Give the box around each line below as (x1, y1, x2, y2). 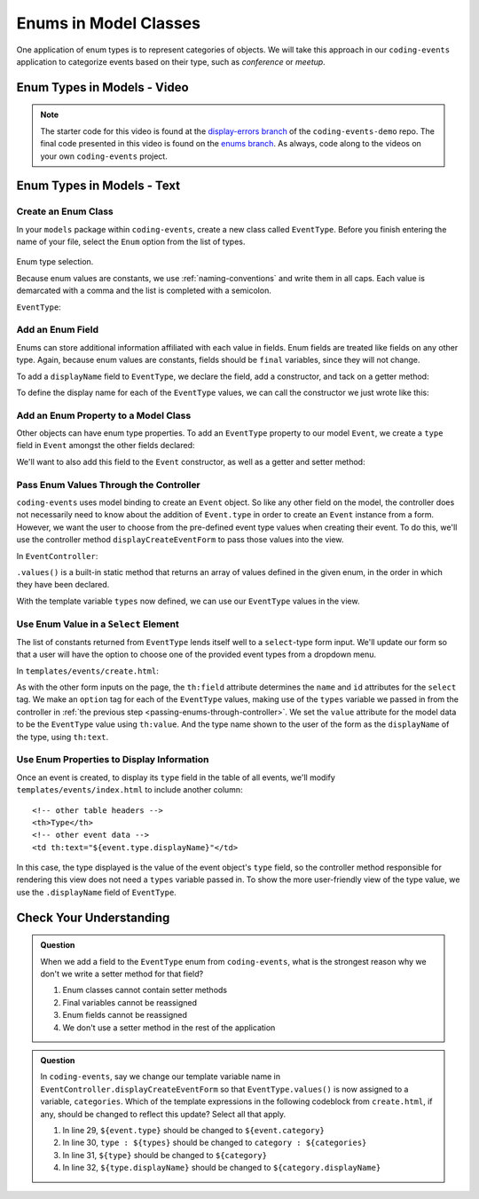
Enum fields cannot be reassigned (62, 1010, 188, 1021)
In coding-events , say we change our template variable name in (40, 1071, 281, 1082)
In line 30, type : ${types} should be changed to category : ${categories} (62, 1137, 367, 1148)
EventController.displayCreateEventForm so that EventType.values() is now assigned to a (40, 1084, 409, 1094)
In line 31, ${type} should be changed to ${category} (62, 1149, 268, 1160)
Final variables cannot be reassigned (62, 997, 197, 1007)
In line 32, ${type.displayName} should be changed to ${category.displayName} (62, 1163, 381, 1173)
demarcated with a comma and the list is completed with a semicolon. (16, 285, 272, 296)
